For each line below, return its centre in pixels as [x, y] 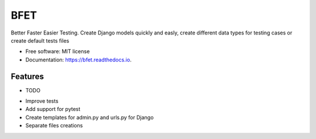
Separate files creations [54, 126]
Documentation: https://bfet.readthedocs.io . [78, 60]
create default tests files [40, 40]
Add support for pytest [53, 109]
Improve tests [42, 101]
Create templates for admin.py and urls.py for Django [90, 117]
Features [27, 76]
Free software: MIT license [58, 51]
